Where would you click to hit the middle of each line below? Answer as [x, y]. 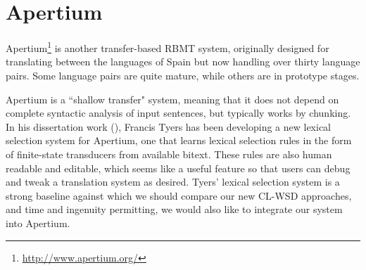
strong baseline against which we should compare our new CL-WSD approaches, [179, 195]
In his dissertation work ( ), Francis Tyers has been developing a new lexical [169, 126]
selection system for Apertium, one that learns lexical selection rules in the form [179, 140]
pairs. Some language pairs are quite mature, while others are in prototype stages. [183, 75]
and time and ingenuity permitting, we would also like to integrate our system [174, 209]
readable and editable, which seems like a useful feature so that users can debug [178, 168]
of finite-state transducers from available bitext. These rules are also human [169, 154]
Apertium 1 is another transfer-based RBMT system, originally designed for [168, 47]
